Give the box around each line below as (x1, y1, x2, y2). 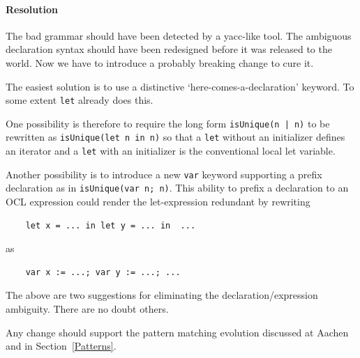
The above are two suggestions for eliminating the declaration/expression (6, 288, 318, 302)
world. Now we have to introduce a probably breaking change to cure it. (6, 55, 314, 70)
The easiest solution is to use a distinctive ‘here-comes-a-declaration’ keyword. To (6, 79, 354, 93)
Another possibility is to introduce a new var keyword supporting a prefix (6, 166, 322, 181)
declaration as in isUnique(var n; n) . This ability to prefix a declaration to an (6, 180, 349, 195)
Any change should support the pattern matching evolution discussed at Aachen (6, 325, 349, 339)
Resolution (6, 1, 58, 16)
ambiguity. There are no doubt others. (6, 302, 169, 316)
